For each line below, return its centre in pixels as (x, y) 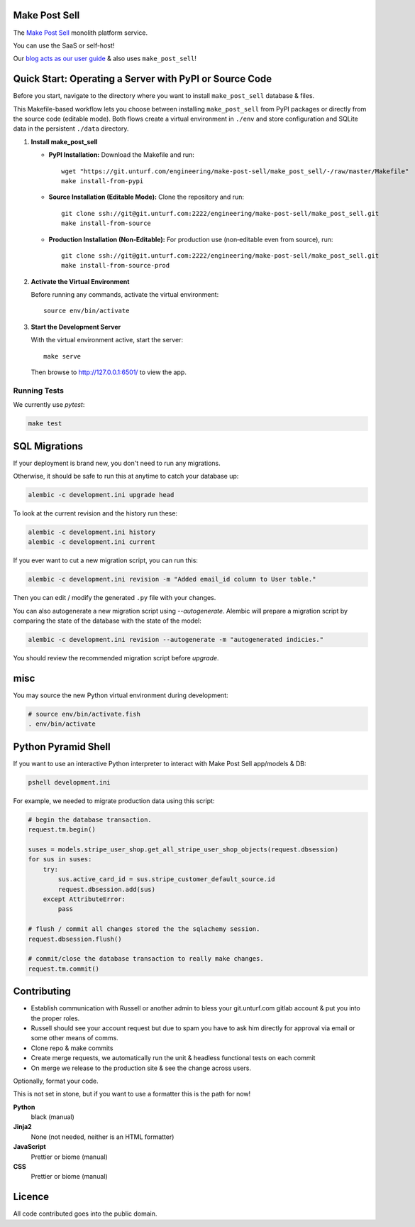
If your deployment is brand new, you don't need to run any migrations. (117, 463)
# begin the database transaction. (90, 819)
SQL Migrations (48, 446)
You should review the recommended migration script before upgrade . (116, 658)
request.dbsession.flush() (75, 939)
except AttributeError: (84, 899)
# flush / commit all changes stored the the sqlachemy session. (144, 929)
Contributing (42, 992)
